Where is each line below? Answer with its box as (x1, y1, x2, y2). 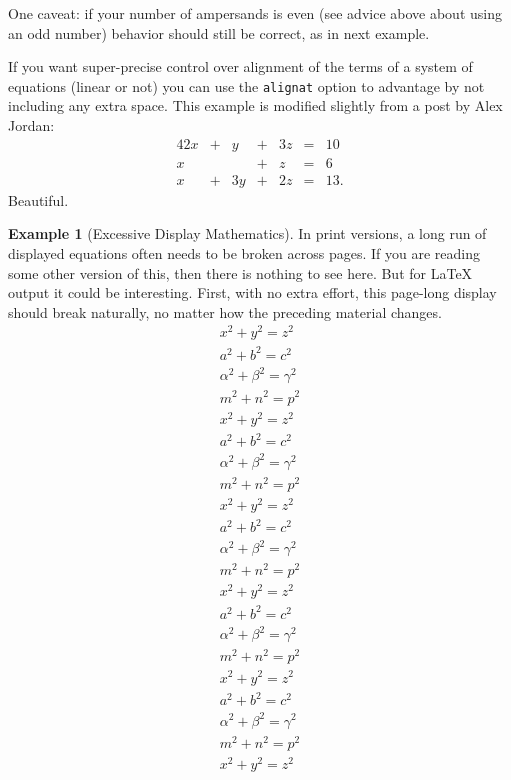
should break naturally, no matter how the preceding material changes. (8, 301, 442, 322)
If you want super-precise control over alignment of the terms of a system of (8, 56, 473, 77)
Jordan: (8, 115, 55, 136)
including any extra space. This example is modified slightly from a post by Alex (8, 95, 503, 116)
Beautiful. (8, 189, 69, 210)
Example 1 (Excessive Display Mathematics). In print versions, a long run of (8, 223, 487, 244)
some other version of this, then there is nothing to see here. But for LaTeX (8, 262, 473, 283)
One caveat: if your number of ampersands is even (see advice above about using (8, 3, 502, 23)
